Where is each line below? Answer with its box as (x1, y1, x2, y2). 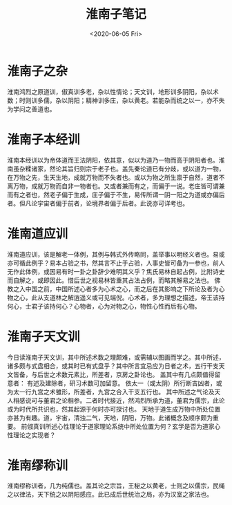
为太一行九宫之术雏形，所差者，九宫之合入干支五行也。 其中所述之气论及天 (7, 387, 221, 396)
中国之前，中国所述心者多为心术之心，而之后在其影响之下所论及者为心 (25, 284, 225, 293)
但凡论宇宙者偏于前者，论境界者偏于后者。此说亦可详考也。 (19, 199, 188, 208)
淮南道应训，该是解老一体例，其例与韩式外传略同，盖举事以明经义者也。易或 (7, 250, 225, 258)
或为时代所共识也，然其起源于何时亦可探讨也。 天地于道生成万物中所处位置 (7, 405, 221, 413)
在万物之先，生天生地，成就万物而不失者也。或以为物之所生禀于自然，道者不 (7, 173, 225, 181)
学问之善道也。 (12, 104, 56, 113)
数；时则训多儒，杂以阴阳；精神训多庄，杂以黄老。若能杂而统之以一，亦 (7, 96, 213, 104)
